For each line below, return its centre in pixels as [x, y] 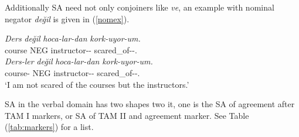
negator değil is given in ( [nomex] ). [67, 18]
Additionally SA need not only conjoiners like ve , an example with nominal [140, 7]
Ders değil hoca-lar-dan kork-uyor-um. [73, 38]
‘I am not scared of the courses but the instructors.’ [97, 84]
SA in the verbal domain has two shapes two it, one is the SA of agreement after [150, 104]
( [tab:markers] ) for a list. [49, 127]
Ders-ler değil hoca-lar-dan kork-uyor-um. [79, 61]
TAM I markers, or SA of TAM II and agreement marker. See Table [127, 115]
